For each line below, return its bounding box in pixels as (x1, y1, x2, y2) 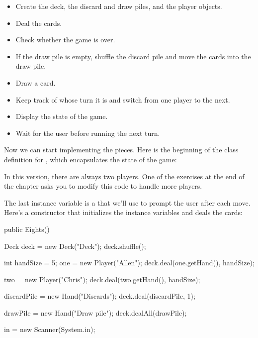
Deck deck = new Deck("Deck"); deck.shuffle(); (4, 240, 146, 251)
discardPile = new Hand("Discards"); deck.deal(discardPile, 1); (4, 291, 195, 301)
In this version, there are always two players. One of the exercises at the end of (4, 171, 245, 181)
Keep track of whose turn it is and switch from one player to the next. (15, 94, 230, 105)
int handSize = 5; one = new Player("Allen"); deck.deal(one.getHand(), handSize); (4, 257, 255, 268)
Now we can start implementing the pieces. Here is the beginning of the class (4, 144, 239, 155)
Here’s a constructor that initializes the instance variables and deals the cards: (4, 207, 243, 218)
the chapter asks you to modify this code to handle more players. (4, 181, 202, 191)
